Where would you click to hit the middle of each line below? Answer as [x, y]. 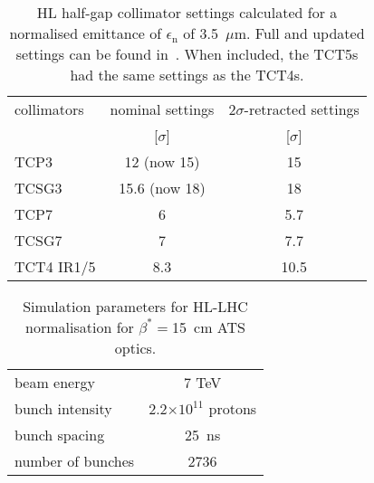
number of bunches [75, 461]
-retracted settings [302, 109]
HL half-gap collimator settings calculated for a [187, 12]
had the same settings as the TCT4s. [187, 75]
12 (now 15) [162, 161]
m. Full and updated [299, 33]
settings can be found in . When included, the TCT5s [187, 54]
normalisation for [80, 327]
